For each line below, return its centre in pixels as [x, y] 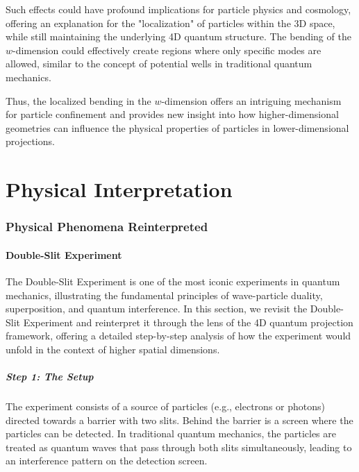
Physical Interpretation [119, 189]
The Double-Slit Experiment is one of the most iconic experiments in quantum [173, 281]
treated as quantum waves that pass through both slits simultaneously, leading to [179, 447]
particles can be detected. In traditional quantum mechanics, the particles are [171, 433]
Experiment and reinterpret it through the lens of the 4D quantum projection [188, 322]
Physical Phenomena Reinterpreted [107, 227]
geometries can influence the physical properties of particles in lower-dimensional [177, 127]
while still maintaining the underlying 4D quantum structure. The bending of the [178, 36]
